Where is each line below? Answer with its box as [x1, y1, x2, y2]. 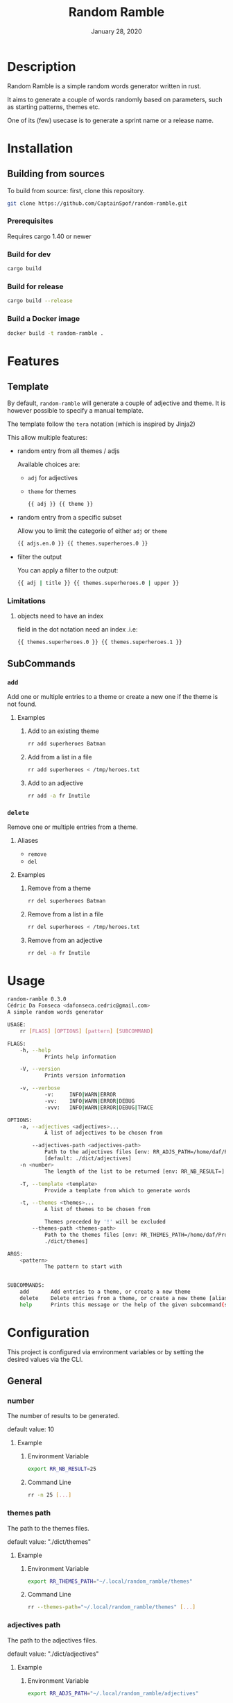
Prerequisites [7, 216, 53, 226]
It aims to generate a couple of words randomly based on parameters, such [7, 95, 223, 104]
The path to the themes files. [7, 1524, 89, 1532]
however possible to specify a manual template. [7, 406, 144, 415]
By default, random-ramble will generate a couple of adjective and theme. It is [7, 399, 226, 407]
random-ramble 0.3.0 [7, 996, 67, 1003]
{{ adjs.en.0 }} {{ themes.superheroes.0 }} [17, 540, 148, 548]
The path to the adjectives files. [7, 1636, 98, 1644]
